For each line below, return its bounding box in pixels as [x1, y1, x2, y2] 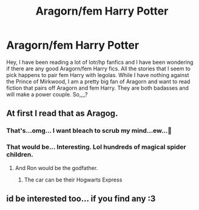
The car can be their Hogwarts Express [24, 176, 123, 183]
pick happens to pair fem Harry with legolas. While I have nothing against [6, 71, 189, 78]
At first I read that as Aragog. [6, 108, 118, 119]
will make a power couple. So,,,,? [6, 90, 88, 98]
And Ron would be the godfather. [15, 164, 98, 171]
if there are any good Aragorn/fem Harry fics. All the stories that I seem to [6, 65, 191, 72]
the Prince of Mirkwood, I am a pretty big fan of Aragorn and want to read [6, 78, 191, 85]
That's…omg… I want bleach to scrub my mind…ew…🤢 [6, 126, 172, 135]
